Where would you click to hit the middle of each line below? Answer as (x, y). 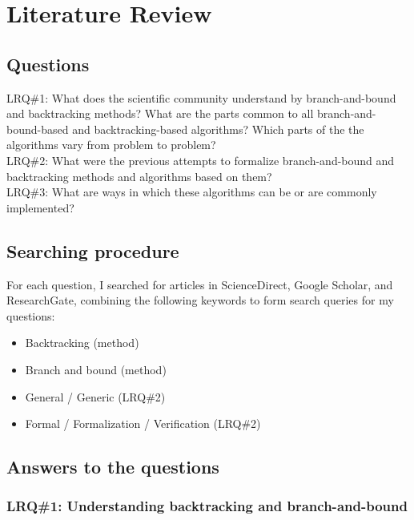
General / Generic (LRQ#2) (95, 396)
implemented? (40, 207)
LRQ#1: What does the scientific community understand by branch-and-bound (201, 97)
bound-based (38, 129)
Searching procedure (93, 250)
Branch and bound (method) (96, 369)
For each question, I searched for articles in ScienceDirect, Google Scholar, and (200, 284)
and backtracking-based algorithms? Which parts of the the (218, 129)
